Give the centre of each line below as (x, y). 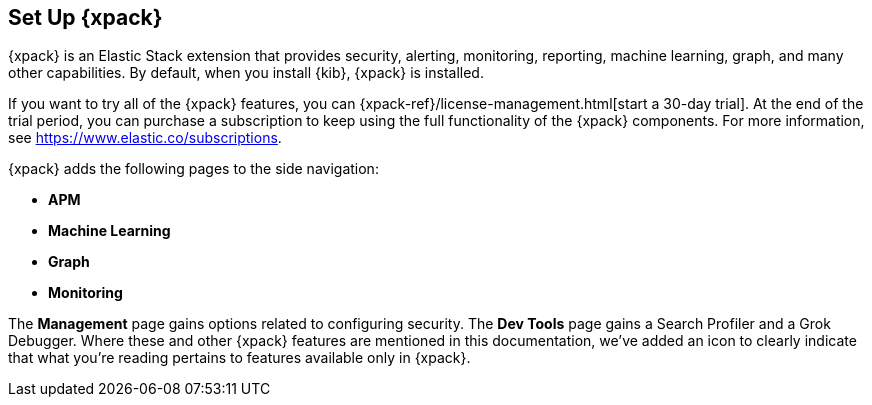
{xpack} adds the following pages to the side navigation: (193, 169)
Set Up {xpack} (85, 17)
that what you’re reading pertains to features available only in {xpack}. (239, 358)
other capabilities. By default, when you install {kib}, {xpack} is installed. (246, 73)
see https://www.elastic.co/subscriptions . (145, 138)
